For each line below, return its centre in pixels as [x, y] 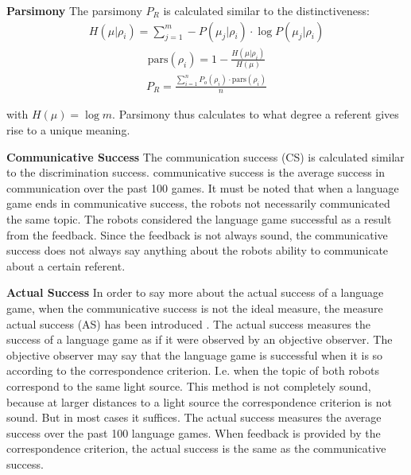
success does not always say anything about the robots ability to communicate [198, 250]
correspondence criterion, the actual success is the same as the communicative [196, 448]
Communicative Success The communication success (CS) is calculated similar [205, 156]
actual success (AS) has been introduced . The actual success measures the [189, 323]
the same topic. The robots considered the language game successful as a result [199, 219]
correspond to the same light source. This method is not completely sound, [189, 385]
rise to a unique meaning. [68, 130]
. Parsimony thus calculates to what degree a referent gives [256, 114]
